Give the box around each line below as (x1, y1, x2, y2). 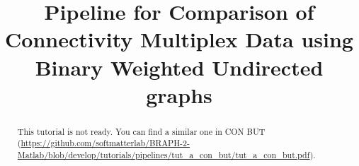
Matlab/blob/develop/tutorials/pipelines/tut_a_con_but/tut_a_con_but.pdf (17, 149, 310, 161)
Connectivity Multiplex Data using (5, 25, 353, 54)
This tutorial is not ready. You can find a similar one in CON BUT (17, 125, 266, 137)
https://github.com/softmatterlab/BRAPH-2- (21, 137, 190, 149)
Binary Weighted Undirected (35, 52, 324, 81)
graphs (146, 80, 212, 109)
